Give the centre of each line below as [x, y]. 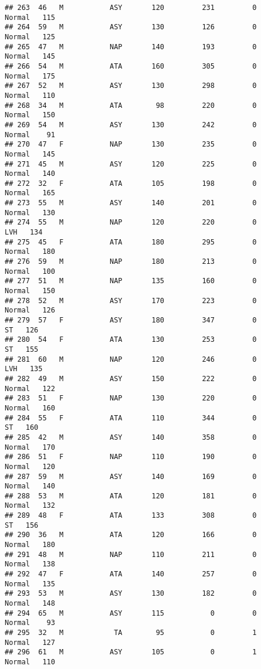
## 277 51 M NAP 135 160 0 [131, 281]
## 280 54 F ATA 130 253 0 [131, 340]
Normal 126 [30, 310]
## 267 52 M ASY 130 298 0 [131, 86]
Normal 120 [30, 466]
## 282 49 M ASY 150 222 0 [131, 378]
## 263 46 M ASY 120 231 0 [131, 8]
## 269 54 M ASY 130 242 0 [131, 125]
